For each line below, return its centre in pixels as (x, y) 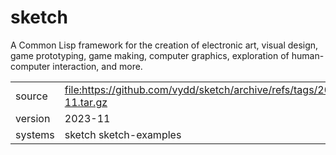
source (31, 96)
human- (308, 55)
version (33, 118)
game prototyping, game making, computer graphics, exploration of (150, 55)
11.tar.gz (86, 102)
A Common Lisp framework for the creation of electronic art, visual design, (164, 45)
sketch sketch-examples (123, 134)
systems (35, 134)
